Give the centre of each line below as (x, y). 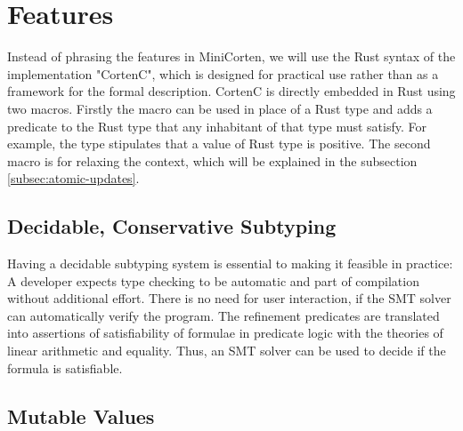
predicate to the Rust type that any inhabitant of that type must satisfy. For (217, 126)
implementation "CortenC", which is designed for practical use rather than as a (223, 73)
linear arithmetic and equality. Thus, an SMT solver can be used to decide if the (227, 351)
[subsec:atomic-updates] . (73, 178)
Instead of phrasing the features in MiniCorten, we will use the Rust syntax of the (231, 56)
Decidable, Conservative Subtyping (172, 226)
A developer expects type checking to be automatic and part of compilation (213, 280)
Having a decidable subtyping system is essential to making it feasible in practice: (230, 263)
